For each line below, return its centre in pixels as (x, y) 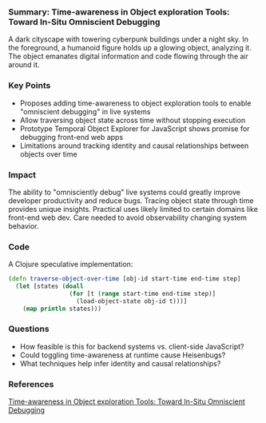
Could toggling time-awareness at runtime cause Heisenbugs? (123, 355)
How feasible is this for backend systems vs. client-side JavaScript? (132, 346)
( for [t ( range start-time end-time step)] (143, 293)
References (31, 384)
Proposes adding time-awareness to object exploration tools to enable (135, 103)
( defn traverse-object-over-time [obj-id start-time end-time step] (125, 279)
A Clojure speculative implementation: (71, 264)
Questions (29, 329)
